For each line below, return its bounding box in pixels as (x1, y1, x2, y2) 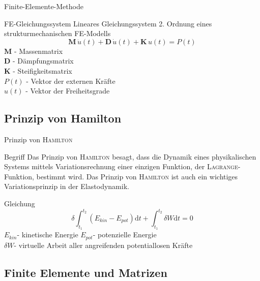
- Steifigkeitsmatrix (13, 65, 72, 76)
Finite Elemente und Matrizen (4, 264, 167, 280)
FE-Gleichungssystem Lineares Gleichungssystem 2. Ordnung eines (4, 18, 212, 28)
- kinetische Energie (17, 229, 78, 240)
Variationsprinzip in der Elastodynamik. (4, 181, 129, 192)
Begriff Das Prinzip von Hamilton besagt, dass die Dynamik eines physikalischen (4, 151, 256, 162)
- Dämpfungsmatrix (13, 55, 74, 66)
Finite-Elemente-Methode (4, 1, 83, 11)
